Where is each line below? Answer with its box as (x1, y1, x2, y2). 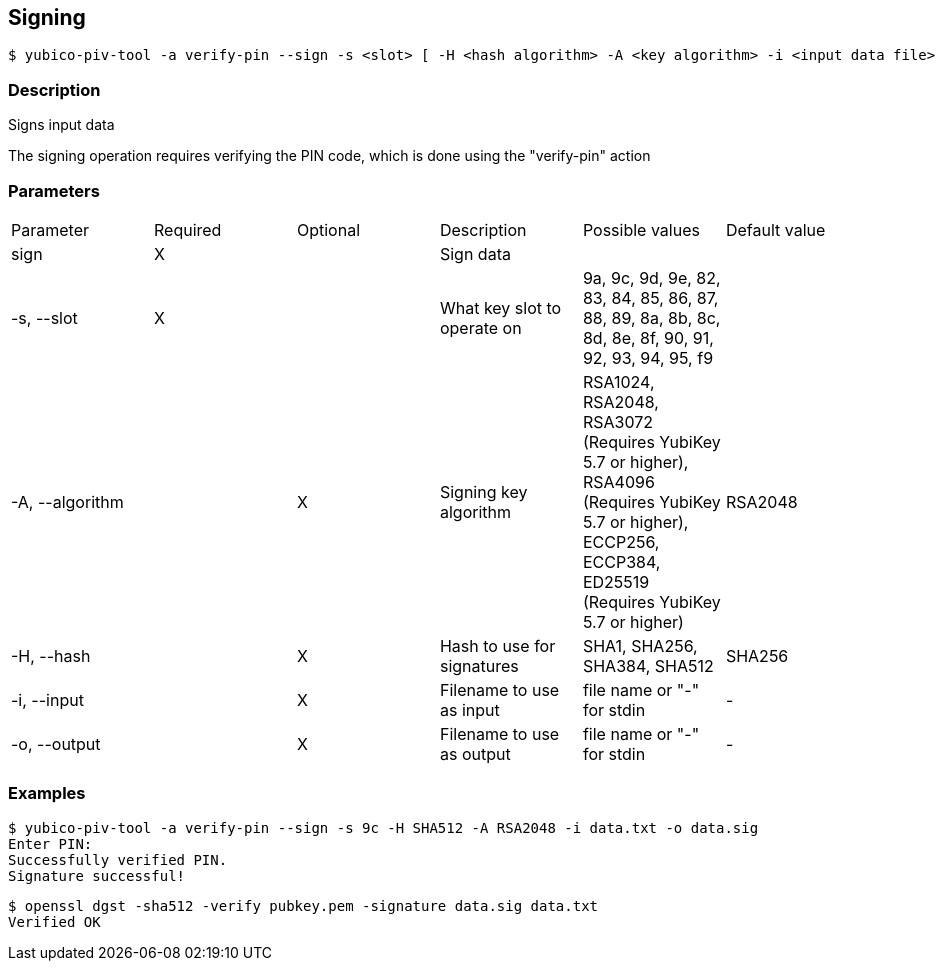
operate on (439, 317, 522, 338)
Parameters (8, 180, 100, 201)
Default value (725, 219, 826, 240)
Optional (296, 219, 361, 240)
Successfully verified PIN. (8, 851, 228, 868)
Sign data (439, 243, 511, 264)
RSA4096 (582, 471, 655, 492)
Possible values (582, 219, 700, 240)
